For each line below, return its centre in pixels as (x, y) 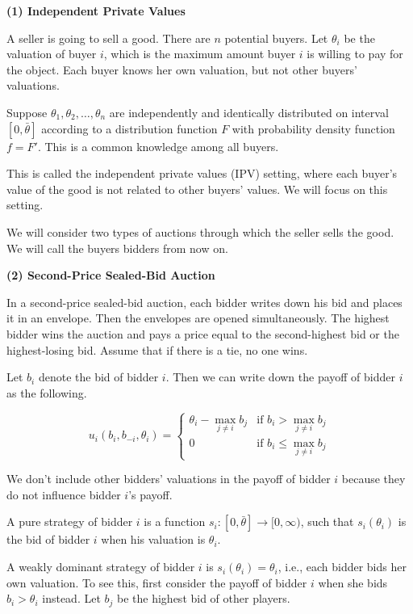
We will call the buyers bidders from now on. (117, 248)
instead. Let (71, 598)
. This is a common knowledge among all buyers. (158, 146)
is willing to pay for (355, 54)
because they (373, 479)
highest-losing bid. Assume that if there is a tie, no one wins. (157, 349)
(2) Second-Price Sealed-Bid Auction (111, 275)
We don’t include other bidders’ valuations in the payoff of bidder (169, 479)
